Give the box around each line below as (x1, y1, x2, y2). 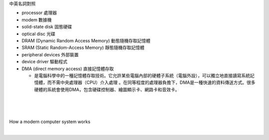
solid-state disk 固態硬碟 (21, 24, 72, 30)
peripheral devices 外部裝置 (21, 51, 79, 57)
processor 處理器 (21, 10, 57, 16)
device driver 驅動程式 (21, 59, 68, 65)
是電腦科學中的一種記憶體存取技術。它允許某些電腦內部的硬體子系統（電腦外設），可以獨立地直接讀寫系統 (34, 72, 250, 78)
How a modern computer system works (9, 119, 91, 125)
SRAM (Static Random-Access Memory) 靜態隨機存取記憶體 (21, 45, 144, 51)
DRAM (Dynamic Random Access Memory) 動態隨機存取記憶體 (21, 37, 150, 43)
